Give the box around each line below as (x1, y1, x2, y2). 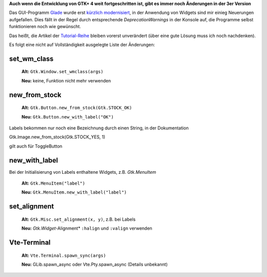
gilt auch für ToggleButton (9, 143, 63, 149)
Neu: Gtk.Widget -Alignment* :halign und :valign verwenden (21, 225, 153, 232)
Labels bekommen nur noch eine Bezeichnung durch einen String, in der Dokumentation (9, 125, 189, 131)
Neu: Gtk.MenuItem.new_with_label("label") (21, 189, 127, 195)
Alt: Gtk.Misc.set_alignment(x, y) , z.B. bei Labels (21, 216, 136, 222)
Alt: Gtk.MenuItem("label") (21, 180, 86, 186)
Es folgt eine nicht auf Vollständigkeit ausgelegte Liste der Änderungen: (9, 41, 155, 47)
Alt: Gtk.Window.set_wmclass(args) (21, 69, 104, 75)
